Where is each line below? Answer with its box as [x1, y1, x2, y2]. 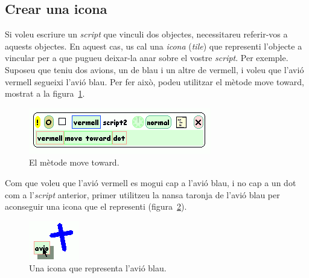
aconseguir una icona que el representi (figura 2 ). [5, 200, 187, 213]
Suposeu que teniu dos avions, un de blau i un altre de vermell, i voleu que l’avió [5, 63, 304, 76]
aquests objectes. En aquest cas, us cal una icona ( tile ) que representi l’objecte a [5, 39, 302, 52]
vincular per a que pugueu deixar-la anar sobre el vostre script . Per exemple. [5, 51, 288, 64]
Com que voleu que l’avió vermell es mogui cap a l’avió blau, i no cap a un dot [5, 176, 296, 189]
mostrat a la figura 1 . [5, 87, 85, 100]
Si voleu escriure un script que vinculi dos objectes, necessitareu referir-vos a [5, 28, 288, 40]
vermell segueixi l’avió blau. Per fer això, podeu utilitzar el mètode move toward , [5, 75, 304, 88]
